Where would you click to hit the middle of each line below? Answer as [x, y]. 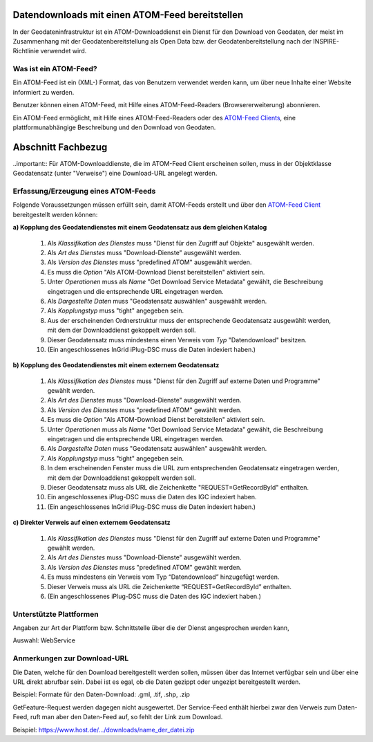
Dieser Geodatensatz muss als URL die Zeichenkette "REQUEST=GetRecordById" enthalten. [178, 487]
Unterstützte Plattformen [56, 614]
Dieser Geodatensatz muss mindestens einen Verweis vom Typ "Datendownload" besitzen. [177, 340]
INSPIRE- [326, 41]
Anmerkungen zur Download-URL [71, 658]
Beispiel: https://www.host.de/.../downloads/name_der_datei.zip [104, 730]
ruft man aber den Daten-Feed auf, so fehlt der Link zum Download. [126, 717]
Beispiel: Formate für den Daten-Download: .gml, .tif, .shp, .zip [101, 694]
